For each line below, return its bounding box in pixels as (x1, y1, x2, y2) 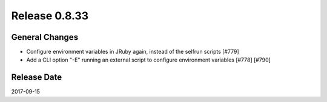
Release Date (11, 72, 62, 83)
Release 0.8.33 (11, 9, 89, 22)
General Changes (11, 32, 79, 42)
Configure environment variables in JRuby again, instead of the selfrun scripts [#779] (26, 48, 239, 56)
